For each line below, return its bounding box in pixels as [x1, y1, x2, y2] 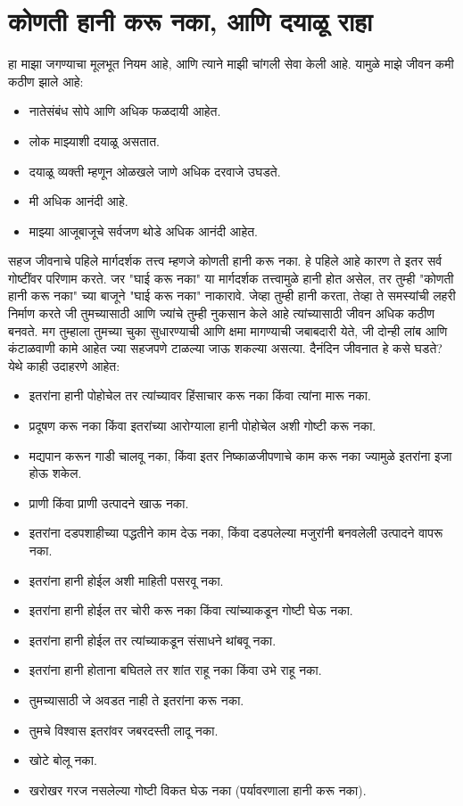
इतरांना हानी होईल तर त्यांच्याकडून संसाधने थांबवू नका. [29, 630, 277, 649]
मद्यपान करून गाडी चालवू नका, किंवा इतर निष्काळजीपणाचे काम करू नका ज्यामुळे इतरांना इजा [29, 446, 452, 465]
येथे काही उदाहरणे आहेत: [8, 356, 120, 374]
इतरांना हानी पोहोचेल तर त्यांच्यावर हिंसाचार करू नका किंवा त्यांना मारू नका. [29, 386, 371, 405]
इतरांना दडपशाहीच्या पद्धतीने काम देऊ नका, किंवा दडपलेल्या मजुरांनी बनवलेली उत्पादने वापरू [29, 523, 443, 542]
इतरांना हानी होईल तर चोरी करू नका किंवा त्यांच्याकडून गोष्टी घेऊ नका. [29, 601, 353, 620]
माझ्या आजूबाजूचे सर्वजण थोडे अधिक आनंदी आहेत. [29, 221, 258, 240]
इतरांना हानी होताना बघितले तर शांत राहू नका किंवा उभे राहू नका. [29, 661, 322, 679]
